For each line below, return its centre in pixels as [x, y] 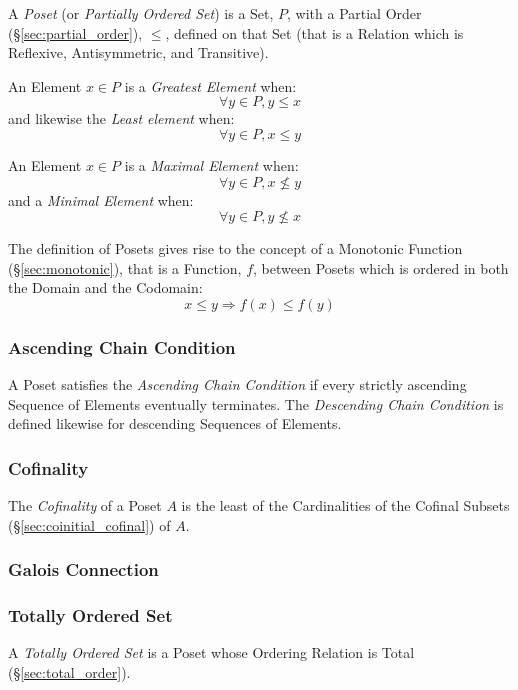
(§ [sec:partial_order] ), [75, 32]
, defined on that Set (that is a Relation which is [314, 32]
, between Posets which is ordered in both [381, 267]
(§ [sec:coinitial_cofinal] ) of [89, 524]
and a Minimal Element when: [101, 199]
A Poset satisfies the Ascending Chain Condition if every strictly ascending [237, 384]
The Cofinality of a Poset [85, 505]
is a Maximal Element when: [211, 164]
